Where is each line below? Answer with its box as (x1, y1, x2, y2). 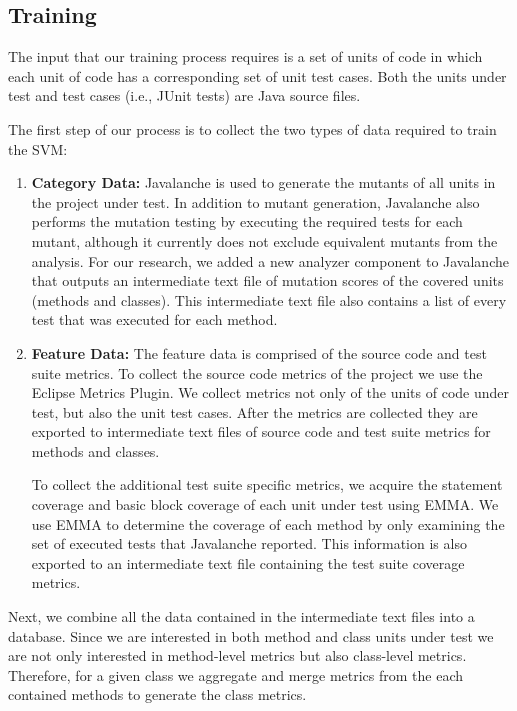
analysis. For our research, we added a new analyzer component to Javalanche (31, 250, 509, 271)
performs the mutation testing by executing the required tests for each (31, 211, 463, 232)
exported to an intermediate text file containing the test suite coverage (31, 552, 465, 573)
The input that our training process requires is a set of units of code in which (8, 46, 483, 67)
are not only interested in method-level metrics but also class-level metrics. (8, 645, 467, 666)
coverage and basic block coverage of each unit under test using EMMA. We (31, 494, 499, 515)
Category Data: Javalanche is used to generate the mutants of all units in (31, 172, 496, 193)
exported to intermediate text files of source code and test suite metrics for (31, 421, 491, 442)
